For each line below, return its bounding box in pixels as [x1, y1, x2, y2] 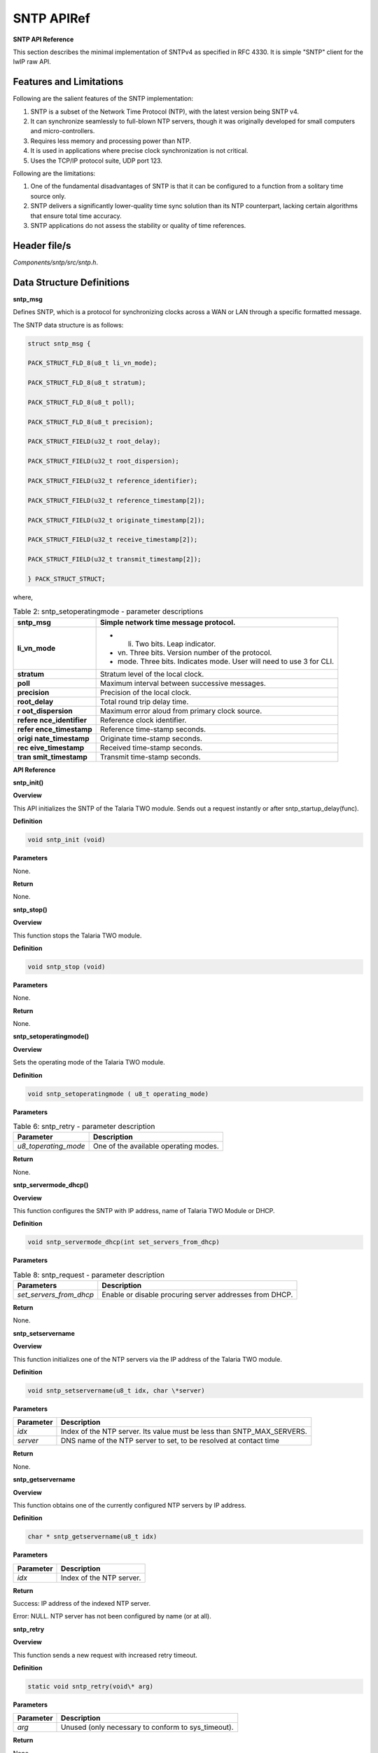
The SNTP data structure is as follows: [13, 320, 124, 329]
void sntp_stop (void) [27, 963, 106, 970]
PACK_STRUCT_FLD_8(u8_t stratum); [27, 379, 146, 387]
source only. [30, 191, 66, 200]
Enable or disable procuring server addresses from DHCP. [101, 1290, 293, 1300]
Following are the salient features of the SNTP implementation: [13, 95, 194, 103]
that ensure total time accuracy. [30, 211, 122, 220]
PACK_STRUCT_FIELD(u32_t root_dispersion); [27, 457, 180, 466]
